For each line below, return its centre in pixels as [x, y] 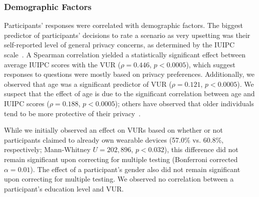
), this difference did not [201, 149]
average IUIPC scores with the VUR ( [62, 64]
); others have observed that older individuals [184, 103]
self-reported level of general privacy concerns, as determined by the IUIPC [119, 45]
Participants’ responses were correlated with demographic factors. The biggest [124, 25]
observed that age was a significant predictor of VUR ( [88, 84]
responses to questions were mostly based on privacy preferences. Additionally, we [129, 74]
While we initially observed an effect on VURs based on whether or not [113, 130]
